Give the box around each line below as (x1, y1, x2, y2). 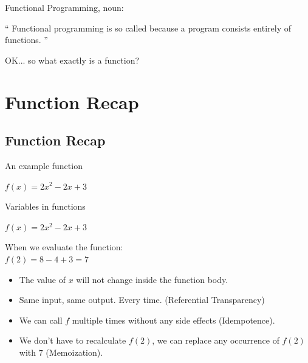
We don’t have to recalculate (19, 334, 126, 347)
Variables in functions (5, 200, 86, 213)
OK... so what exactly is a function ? (5, 53, 140, 66)
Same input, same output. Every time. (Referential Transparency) (19, 293, 265, 306)
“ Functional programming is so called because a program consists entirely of (5, 21, 292, 34)
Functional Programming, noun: (5, 1, 124, 13)
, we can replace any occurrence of (152, 334, 279, 347)
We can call (19, 313, 63, 326)
